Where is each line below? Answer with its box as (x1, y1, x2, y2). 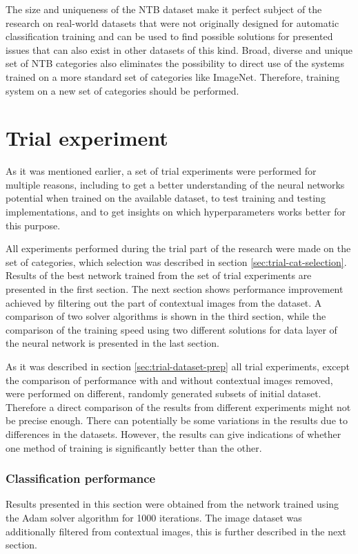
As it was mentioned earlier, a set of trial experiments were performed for (6, 164, 317, 178)
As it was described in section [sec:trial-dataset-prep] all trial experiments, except (6, 359, 350, 373)
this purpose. (6, 218, 61, 232)
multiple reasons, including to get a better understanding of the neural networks (6, 177, 345, 191)
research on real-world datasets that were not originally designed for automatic (6, 15, 339, 30)
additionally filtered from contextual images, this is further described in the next (6, 524, 347, 538)
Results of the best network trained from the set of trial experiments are (6, 268, 312, 283)
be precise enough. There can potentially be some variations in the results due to (6, 413, 348, 428)
